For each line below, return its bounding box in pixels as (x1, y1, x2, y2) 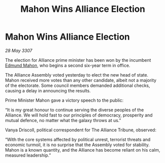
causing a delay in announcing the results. (5, 87, 91, 93)
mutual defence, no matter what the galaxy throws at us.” (5, 117, 122, 123)
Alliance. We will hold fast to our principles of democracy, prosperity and (5, 112, 153, 118)
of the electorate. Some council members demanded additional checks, (5, 82, 150, 88)
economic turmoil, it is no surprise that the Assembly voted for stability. (5, 142, 150, 148)
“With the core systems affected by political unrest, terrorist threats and (5, 136, 151, 142)
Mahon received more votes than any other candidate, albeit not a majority (5, 77, 157, 83)
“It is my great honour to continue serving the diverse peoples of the (5, 107, 144, 113)
